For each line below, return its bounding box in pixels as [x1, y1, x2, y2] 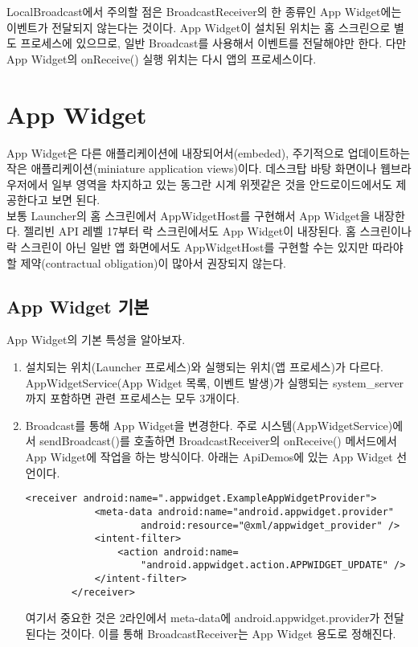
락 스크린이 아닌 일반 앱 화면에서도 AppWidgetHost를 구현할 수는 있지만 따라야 [6, 239, 404, 256]
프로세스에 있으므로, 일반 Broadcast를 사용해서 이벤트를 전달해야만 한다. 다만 [20, 35, 407, 51]
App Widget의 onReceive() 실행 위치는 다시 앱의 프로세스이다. [6, 50, 317, 67]
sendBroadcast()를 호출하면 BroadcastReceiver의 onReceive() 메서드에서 [39, 432, 397, 449]
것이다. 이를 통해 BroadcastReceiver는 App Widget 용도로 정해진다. [60, 625, 396, 642]
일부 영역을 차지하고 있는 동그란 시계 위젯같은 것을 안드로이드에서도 [51, 175, 392, 192]
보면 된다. [51, 191, 100, 208]
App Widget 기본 [6, 293, 150, 318]
